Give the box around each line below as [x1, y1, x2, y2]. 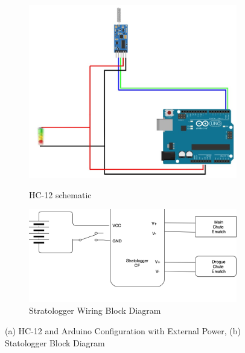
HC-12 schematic [29, 188, 92, 201]
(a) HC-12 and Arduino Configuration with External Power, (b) [5, 324, 241, 337]
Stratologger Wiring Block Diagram [29, 304, 161, 317]
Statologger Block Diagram [5, 336, 105, 349]
